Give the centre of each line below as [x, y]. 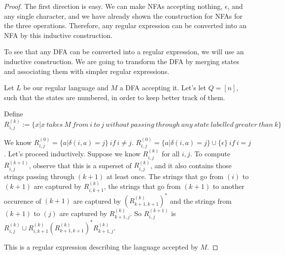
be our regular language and [66, 88]
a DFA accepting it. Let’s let [163, 88]
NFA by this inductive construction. [58, 35]
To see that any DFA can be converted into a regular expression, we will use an [124, 52]
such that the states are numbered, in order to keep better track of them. [115, 97]
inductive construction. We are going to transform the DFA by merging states [122, 61]
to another [229, 186]
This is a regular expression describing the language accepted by [101, 246]
